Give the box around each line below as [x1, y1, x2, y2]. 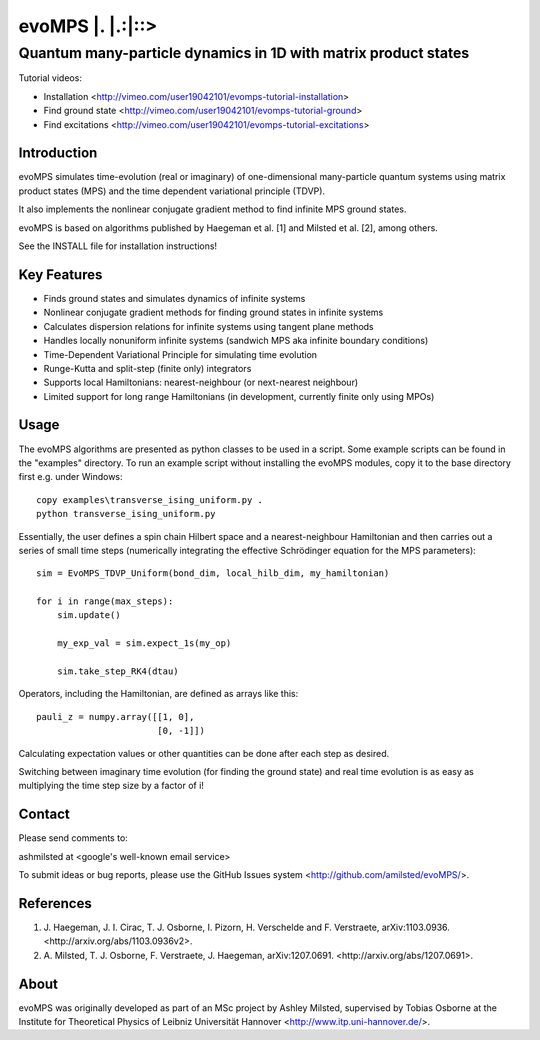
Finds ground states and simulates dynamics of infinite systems [43, 292, 306, 304]
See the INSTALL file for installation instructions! [18, 240, 218, 252]
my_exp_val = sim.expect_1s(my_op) [56, 638, 232, 649]
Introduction [18, 145, 98, 162]
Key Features [18, 266, 103, 283]
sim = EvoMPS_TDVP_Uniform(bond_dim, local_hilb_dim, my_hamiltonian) [36, 568, 390, 579]
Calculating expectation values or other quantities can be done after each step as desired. [18, 747, 390, 759]
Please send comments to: [18, 832, 129, 844]
